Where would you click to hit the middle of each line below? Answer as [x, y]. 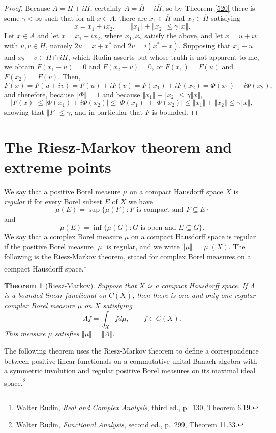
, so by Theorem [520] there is [208, 8]
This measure [25, 333]
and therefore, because [39, 94]
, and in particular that [106, 112]
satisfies [67, 333]
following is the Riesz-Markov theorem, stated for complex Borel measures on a [128, 256]
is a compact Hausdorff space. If [197, 285]
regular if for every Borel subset [53, 201]
